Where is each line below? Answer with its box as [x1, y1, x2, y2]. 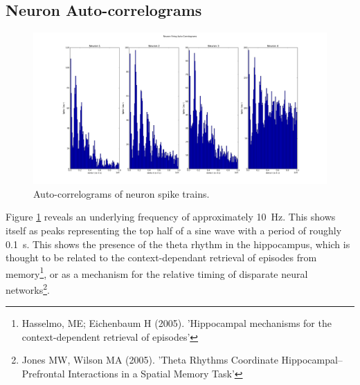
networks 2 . [6, 281, 50, 297]
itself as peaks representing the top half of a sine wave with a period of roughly [6, 223, 342, 238]
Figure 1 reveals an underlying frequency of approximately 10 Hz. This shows [6, 209, 336, 224]
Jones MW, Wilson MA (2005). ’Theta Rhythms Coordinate [21, 353, 278, 367]
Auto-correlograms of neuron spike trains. [33, 186, 210, 200]
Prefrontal [21, 366, 65, 381]
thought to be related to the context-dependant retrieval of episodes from [6, 250, 317, 265]
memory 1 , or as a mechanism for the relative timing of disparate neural [6, 264, 308, 281]
